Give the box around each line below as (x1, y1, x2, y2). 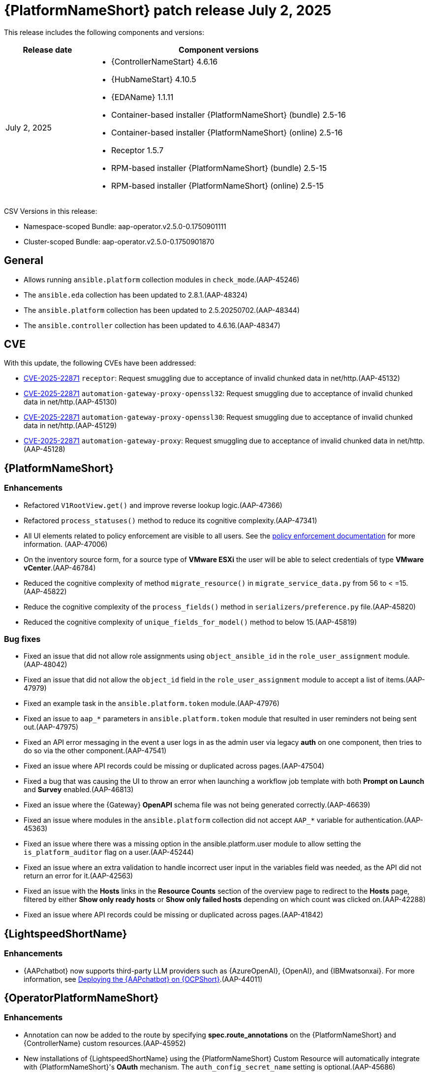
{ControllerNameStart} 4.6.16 (111, 56, 218, 67)
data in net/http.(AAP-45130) (24, 398, 117, 406)
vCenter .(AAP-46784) (24, 563, 96, 572)
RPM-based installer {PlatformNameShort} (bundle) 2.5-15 (111, 163, 327, 173)
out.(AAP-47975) (24, 723, 79, 732)
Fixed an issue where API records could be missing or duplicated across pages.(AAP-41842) (24, 910, 323, 919)
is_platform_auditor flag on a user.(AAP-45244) (24, 848, 194, 857)
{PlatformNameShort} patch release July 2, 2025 (4, 2, 332, 19)
